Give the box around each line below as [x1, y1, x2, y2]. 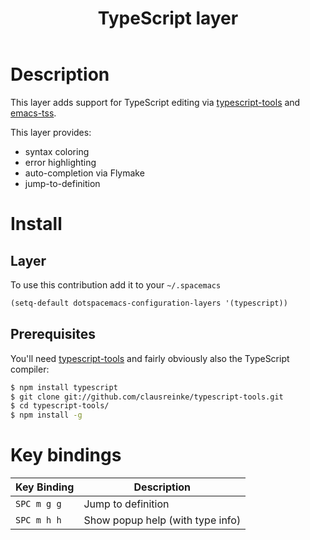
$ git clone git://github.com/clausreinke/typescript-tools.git [10, 392, 284, 402]
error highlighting [24, 156, 97, 168]
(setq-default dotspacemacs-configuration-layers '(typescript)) [10, 298, 288, 308]
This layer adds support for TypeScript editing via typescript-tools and [10, 96, 301, 108]
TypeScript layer [97, 7, 239, 30]
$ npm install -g [10, 410, 83, 421]
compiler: [10, 363, 50, 375]
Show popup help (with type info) [83, 513, 242, 527]
